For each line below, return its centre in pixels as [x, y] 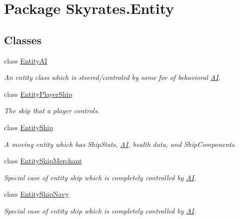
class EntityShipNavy [37, 194]
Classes [23, 39]
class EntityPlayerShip [38, 94]
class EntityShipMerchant [43, 161]
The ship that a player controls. [52, 110]
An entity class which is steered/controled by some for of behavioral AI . [112, 77]
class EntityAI [26, 60]
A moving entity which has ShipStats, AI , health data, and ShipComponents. [120, 144]
